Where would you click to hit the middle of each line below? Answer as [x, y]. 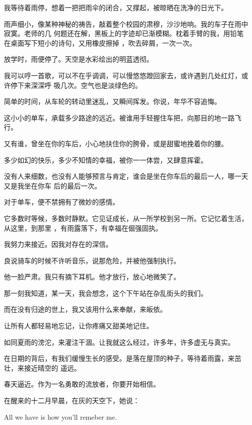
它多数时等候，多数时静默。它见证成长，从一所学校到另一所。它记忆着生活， [126, 218]
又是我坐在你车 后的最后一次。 [53, 185]
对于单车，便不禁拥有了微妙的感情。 [62, 202]
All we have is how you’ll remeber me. [61, 416]
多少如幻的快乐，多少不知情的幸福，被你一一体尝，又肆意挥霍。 [106, 160]
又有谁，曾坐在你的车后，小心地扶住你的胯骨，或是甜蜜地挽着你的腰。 [116, 143]
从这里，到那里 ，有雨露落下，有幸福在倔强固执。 [83, 228]
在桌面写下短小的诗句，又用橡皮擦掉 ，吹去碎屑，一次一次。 [100, 42]
